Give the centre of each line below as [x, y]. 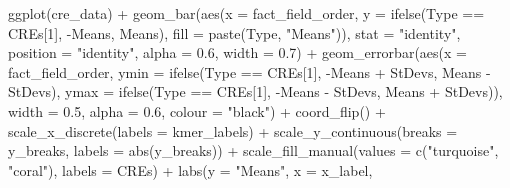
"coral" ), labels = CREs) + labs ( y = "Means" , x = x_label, [190, 169]
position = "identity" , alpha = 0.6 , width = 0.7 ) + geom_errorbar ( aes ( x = [237, 52]
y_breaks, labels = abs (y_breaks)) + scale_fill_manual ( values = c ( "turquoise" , [253, 150]
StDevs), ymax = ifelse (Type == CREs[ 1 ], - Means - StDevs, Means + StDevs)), [255, 91]
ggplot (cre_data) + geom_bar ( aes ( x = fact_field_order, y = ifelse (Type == [246, 13]
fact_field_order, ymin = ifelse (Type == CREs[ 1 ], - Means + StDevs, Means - [249, 71]
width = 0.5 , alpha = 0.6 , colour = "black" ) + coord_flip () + [197, 110]
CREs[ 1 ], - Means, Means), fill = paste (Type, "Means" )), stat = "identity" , [234, 32]
